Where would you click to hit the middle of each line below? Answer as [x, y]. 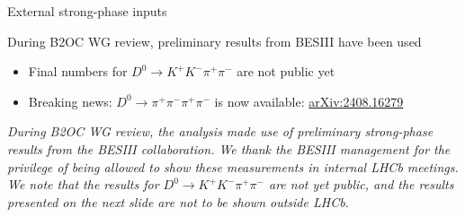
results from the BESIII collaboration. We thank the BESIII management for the [229, 148]
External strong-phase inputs [87, 11]
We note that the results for [83, 184]
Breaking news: [70, 101]
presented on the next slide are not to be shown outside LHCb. [178, 201]
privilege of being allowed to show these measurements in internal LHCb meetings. [233, 166]
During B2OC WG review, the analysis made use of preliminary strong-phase [220, 131]
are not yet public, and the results [361, 184]
